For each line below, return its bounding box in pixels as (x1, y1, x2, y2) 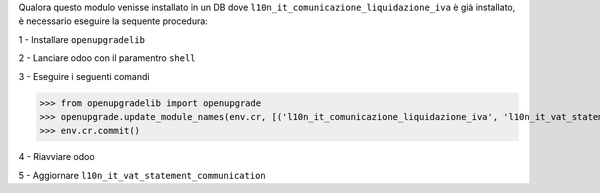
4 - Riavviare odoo (18, 151, 95, 163)
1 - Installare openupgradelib (18, 33, 145, 45)
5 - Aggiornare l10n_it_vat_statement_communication (18, 169, 267, 181)
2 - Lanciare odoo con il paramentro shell (18, 52, 196, 64)
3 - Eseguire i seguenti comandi (18, 70, 150, 82)
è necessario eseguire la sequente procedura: (18, 15, 209, 27)
